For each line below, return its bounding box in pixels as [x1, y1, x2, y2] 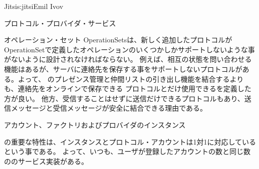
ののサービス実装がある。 [4, 156, 88, 166]
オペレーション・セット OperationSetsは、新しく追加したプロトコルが [4, 34, 232, 45]
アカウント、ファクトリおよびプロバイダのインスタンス [4, 119, 186, 130]
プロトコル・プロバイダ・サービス [4, 17, 116, 28]
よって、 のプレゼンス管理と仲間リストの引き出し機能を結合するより [18, 73, 244, 84]
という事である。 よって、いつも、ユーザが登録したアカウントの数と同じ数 [4, 146, 250, 157]
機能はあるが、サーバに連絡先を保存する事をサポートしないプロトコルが [4, 63, 242, 74]
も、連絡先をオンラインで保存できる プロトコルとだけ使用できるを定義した [4, 83, 251, 94]
